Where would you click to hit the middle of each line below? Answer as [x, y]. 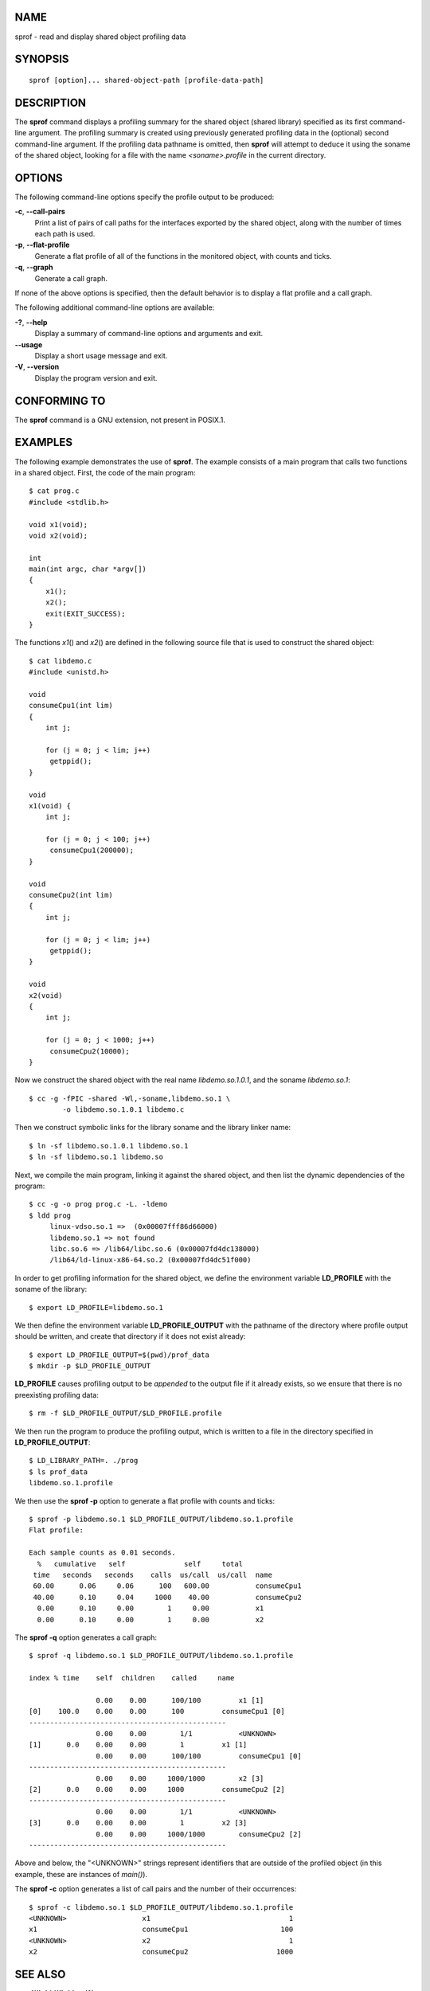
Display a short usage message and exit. [101, 355]
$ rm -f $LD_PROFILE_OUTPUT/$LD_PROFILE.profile [125, 1413]
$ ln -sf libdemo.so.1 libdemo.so [96, 1157]
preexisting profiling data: [57, 1394]
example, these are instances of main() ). [81, 1874]
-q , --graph [34, 268]
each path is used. [65, 234]
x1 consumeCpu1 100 [161, 1930]
